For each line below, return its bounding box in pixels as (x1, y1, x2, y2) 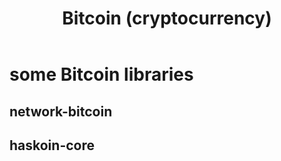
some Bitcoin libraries (9, 63, 194, 86)
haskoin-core (9, 137, 95, 154)
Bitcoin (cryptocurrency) (62, 7, 272, 30)
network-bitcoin (9, 103, 113, 120)
